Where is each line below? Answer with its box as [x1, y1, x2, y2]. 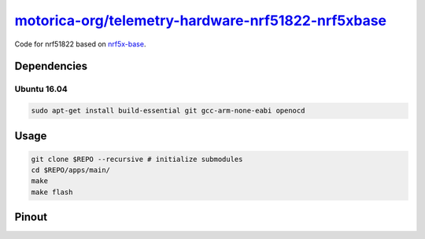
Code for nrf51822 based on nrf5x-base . [14, 39, 146, 49]
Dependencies [14, 60, 88, 73]
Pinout [14, 211, 48, 224]
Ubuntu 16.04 [14, 83, 68, 94]
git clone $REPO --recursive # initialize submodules [31, 154, 243, 164]
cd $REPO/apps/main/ [31, 166, 110, 175]
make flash [31, 187, 73, 197]
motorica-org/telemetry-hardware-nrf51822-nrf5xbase [14, 12, 387, 29]
